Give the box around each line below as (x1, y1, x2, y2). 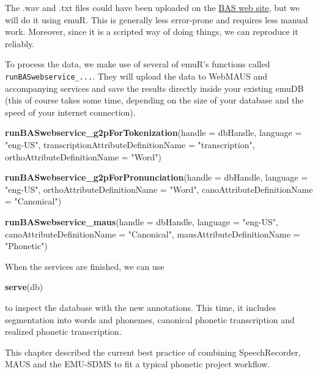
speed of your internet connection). (5, 105, 136, 118)
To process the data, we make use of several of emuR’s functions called (5, 58, 270, 70)
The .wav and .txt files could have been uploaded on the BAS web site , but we (5, 1, 300, 13)
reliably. (5, 37, 35, 50)
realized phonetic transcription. (5, 325, 122, 338)
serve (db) (5, 280, 43, 293)
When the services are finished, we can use (5, 260, 165, 272)
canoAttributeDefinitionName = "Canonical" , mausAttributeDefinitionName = (5, 227, 300, 240)
